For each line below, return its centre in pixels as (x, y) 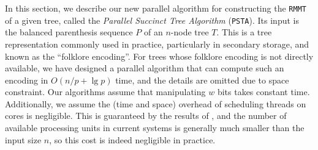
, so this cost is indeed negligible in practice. (132, 139)
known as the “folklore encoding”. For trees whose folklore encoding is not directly (159, 56)
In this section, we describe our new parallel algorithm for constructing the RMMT (156, 8)
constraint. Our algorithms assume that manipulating (105, 92)
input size (23, 139)
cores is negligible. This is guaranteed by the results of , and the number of (146, 116)
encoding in (27, 80)
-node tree (190, 32)
